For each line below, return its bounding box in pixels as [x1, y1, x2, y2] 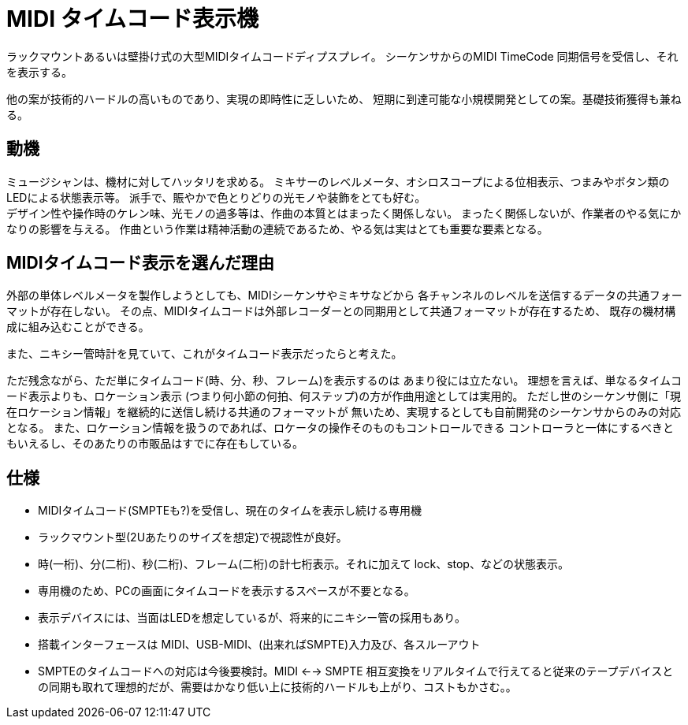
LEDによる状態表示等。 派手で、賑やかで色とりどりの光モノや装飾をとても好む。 [6, 190, 426, 204]
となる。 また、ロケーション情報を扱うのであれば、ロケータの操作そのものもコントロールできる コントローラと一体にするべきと [6, 421, 674, 435]
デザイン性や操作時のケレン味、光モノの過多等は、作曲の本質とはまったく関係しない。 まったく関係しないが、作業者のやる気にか [6, 206, 682, 220]
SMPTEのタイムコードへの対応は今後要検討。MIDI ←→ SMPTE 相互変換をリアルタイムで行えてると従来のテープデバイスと [38, 664, 674, 679]
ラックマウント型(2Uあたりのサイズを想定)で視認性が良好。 [38, 530, 348, 545]
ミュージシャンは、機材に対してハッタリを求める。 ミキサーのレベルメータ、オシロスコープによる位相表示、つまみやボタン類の [6, 174, 670, 188]
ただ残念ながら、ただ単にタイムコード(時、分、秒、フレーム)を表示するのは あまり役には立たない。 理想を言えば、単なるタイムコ [6, 374, 682, 388]
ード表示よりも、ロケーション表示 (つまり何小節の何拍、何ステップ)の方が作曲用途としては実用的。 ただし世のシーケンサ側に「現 [6, 389, 681, 403]
